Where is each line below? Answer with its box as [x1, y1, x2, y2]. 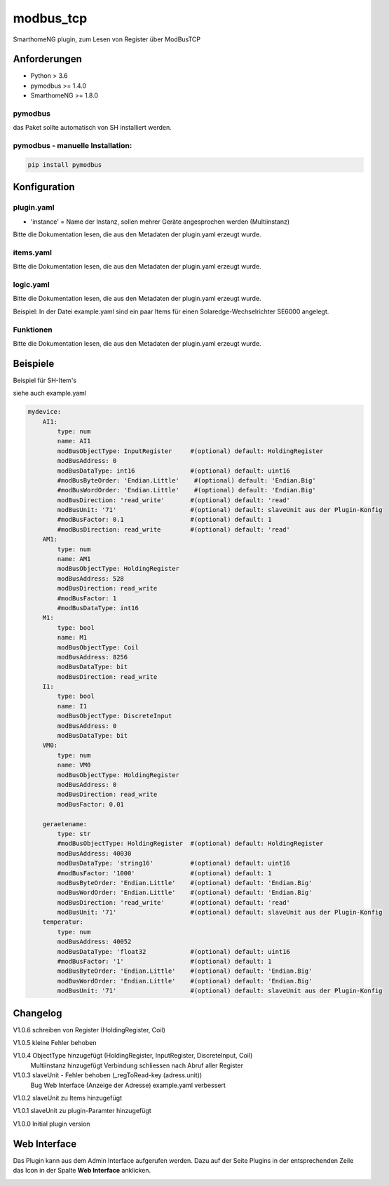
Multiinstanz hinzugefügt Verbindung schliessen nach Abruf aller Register [30, 1061, 243, 1070]
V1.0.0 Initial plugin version [13, 1119, 90, 1128]
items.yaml [13, 248, 53, 257]
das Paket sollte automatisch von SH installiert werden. [13, 123, 172, 132]
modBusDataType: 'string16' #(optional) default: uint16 [57, 859, 291, 868]
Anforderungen [13, 53, 82, 65]
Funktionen [13, 325, 53, 335]
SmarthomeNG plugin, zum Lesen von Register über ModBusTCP [13, 35, 201, 43]
